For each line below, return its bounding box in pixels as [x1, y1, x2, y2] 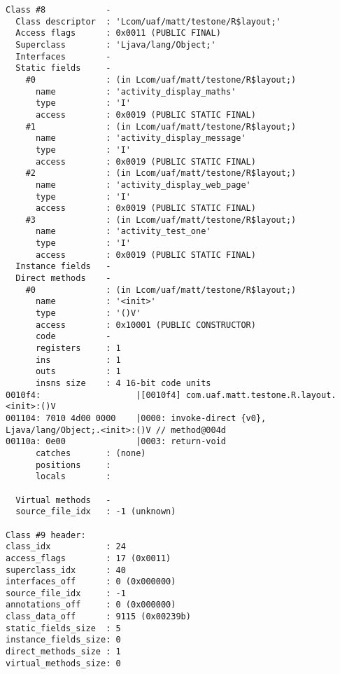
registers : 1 [35, 343, 121, 354]
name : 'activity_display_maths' [35, 86, 236, 97]
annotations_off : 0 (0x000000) [6, 600, 176, 610]
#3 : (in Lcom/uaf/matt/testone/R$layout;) [25, 214, 297, 225]
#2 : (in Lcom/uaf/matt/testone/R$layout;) [25, 168, 297, 179]
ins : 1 [35, 355, 121, 365]
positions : [35, 460, 111, 470]
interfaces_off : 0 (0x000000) [6, 577, 176, 587]
